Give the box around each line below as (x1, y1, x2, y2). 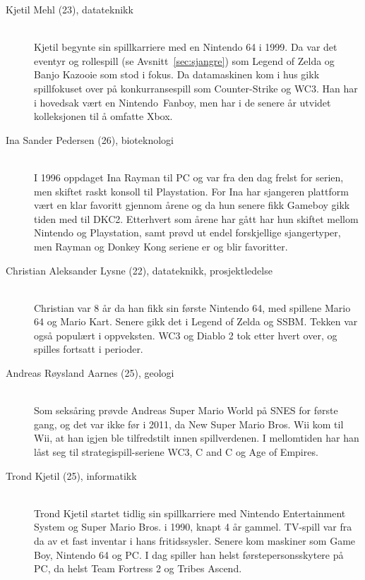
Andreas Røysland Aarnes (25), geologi (6, 365, 174, 380)
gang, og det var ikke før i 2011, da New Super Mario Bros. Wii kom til (34, 416, 344, 431)
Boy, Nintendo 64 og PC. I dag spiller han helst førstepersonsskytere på (34, 547, 344, 562)
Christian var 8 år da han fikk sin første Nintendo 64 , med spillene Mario (34, 300, 351, 315)
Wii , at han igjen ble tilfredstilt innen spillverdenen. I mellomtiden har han (34, 430, 359, 445)
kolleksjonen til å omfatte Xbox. (34, 109, 173, 123)
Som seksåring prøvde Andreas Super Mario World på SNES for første (34, 403, 338, 418)
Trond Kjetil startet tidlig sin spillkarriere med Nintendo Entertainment (34, 505, 346, 520)
